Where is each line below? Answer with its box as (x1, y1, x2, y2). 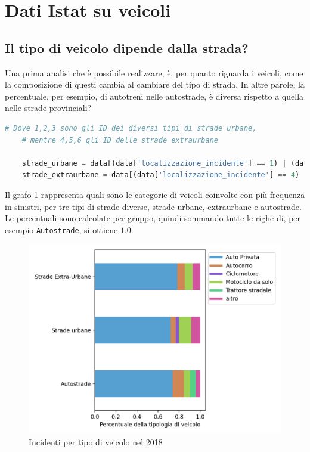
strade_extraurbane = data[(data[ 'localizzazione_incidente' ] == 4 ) (21, 171, 300, 179)
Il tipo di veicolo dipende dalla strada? (5, 38, 249, 57)
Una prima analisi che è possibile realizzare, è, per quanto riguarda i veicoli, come (5, 66, 303, 79)
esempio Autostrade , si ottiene (5, 223, 118, 236)
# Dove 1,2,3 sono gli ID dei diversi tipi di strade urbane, (5, 123, 257, 132)
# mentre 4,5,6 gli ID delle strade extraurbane (21, 135, 218, 144)
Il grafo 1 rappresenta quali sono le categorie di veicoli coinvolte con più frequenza (5, 188, 305, 200)
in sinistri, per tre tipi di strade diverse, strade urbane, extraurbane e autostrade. (5, 200, 302, 212)
